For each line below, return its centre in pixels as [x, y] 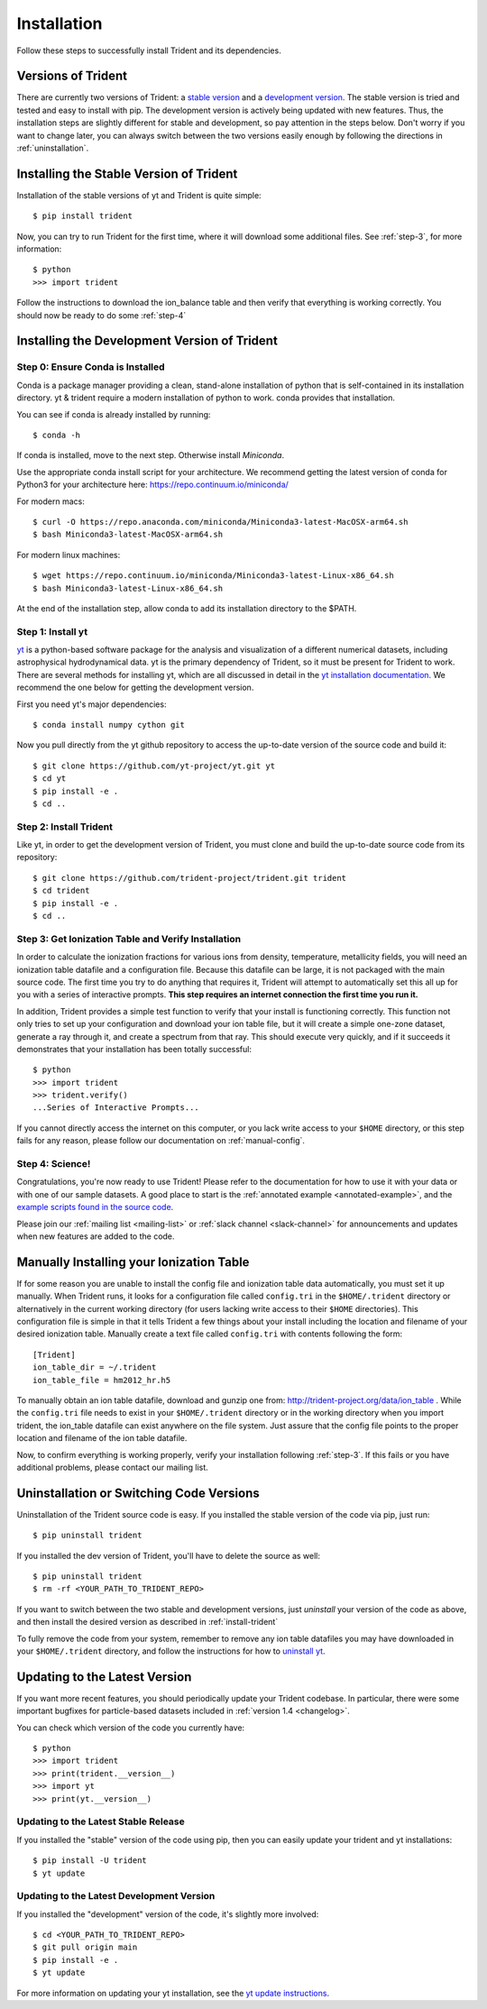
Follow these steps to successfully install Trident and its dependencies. [149, 50]
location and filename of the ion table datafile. [102, 1438]
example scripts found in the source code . [95, 1207]
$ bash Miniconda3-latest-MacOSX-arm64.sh [128, 535]
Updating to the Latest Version [104, 1677]
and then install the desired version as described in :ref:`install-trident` [147, 1622]
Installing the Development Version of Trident [147, 341]
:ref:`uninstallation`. [53, 148]
